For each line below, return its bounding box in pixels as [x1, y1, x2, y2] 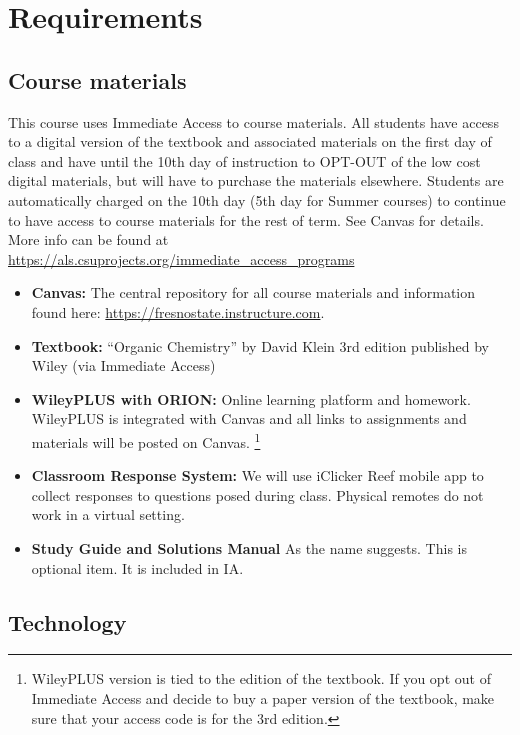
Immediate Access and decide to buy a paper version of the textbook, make [31, 687, 495, 708]
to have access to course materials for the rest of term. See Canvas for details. [8, 209, 484, 230]
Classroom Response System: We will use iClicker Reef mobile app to [31, 465, 484, 486]
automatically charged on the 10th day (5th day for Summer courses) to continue [8, 189, 506, 210]
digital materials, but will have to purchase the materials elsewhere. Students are [8, 170, 504, 191]
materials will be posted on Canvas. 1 [31, 428, 261, 452]
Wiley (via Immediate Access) [31, 355, 216, 376]
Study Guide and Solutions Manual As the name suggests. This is [31, 537, 467, 558]
